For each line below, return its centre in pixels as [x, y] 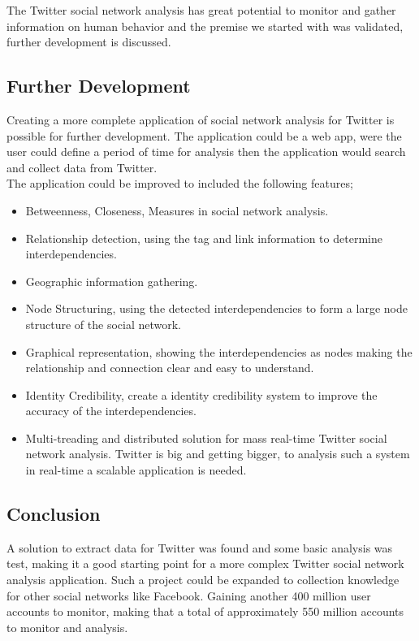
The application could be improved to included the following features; [180, 183]
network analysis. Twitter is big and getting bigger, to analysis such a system [218, 454]
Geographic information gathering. [112, 281]
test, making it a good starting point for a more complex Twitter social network [205, 563]
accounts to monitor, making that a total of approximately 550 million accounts [205, 611]
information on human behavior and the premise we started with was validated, [205, 26]
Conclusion [54, 514]
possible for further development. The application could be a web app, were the [204, 135]
